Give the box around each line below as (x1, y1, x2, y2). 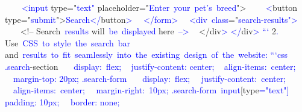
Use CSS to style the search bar (5, 36, 131, 49)
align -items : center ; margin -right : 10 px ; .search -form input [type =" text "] (13, 84, 289, 96)
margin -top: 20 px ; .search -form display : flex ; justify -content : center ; (13, 72, 286, 84)
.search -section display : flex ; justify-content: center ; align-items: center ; (5, 60, 296, 72)
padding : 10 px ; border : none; (5, 95, 120, 108)
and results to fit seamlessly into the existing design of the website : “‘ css (5, 48, 288, 61)
